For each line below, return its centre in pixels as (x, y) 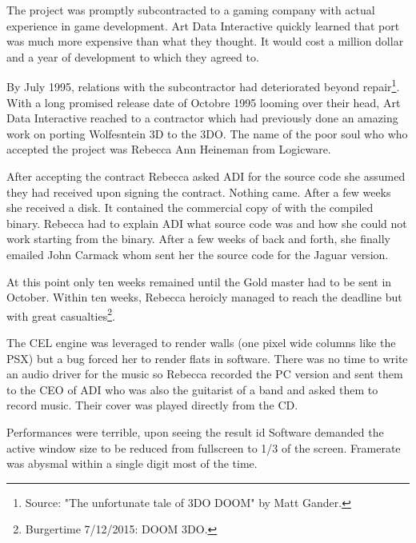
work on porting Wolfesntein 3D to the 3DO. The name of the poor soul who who (207, 133)
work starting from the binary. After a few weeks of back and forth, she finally (198, 239)
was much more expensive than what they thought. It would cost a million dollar (205, 41)
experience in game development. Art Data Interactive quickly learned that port (203, 25)
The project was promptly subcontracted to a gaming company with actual (191, 10)
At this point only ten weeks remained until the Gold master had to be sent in (199, 281)
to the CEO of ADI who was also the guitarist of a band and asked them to (192, 389)
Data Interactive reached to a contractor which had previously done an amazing (202, 118)
